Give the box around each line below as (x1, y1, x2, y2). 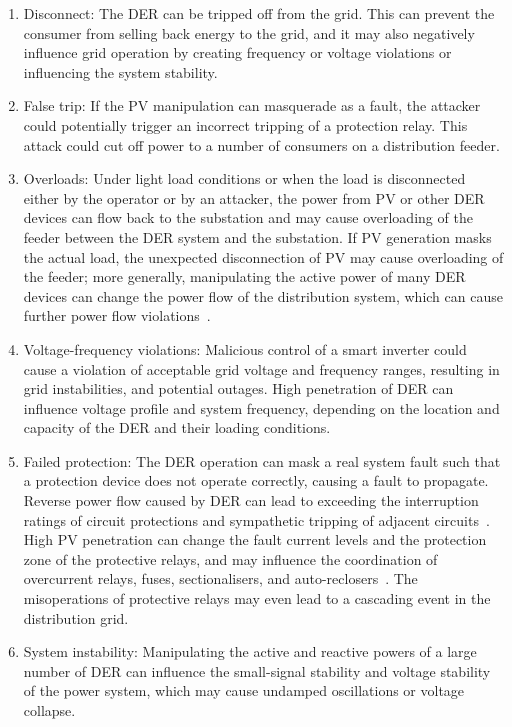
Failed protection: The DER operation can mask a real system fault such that (23, 450, 501, 471)
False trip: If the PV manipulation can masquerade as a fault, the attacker (23, 95, 481, 116)
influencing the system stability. (23, 61, 218, 82)
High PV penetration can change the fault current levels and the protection (23, 529, 487, 550)
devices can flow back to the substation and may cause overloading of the (23, 207, 473, 228)
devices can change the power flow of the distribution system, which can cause (23, 285, 503, 306)
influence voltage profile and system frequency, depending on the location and (23, 397, 500, 418)
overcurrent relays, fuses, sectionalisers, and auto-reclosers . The (23, 568, 418, 589)
